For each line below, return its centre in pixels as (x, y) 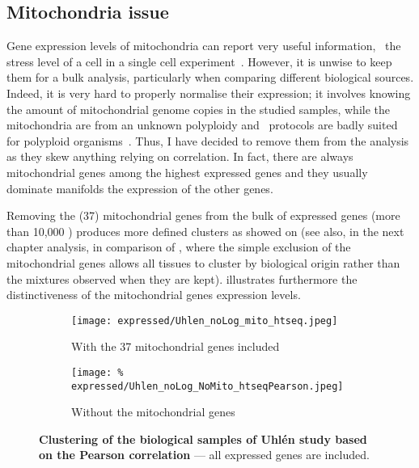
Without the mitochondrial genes (153, 412)
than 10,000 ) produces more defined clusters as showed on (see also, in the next (205, 231)
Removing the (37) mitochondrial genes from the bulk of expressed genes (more (203, 215)
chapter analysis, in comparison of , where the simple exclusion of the (179, 247)
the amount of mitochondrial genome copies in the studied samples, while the (198, 109)
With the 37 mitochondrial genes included (176, 346)
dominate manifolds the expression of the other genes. (140, 188)
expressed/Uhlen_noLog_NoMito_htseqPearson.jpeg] (207, 386)
